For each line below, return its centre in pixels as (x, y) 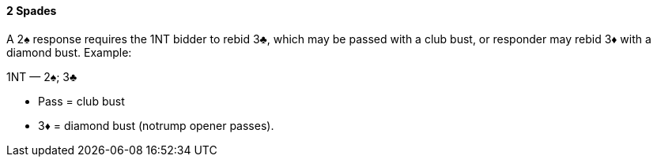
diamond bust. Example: (69, 52)
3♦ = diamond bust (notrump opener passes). (156, 125)
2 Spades (32, 11)
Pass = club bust (81, 101)
